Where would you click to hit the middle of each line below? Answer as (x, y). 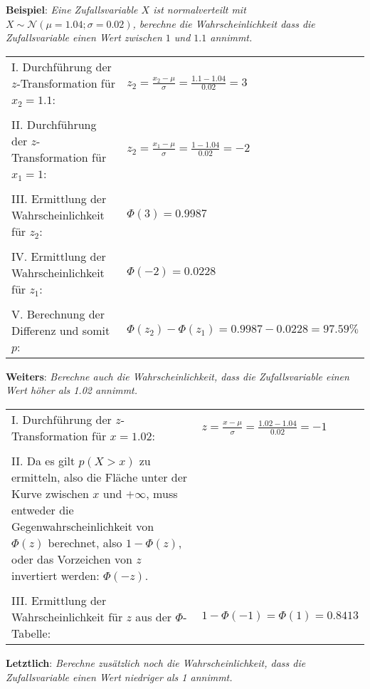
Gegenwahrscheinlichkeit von (83, 526)
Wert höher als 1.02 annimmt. (72, 390)
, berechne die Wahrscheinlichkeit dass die (224, 23)
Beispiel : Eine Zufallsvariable (72, 9)
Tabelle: (31, 633)
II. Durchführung (54, 124)
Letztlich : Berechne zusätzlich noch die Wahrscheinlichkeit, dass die (156, 662)
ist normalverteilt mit (200, 9)
